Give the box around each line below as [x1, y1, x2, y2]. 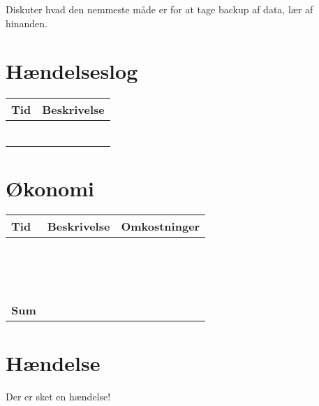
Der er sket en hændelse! [6, 389, 111, 403]
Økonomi [6, 173, 94, 202]
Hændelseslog [6, 57, 138, 85]
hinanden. [6, 15, 47, 30]
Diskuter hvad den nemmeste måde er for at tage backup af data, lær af [6, 2, 313, 16]
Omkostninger [121, 218, 200, 235]
